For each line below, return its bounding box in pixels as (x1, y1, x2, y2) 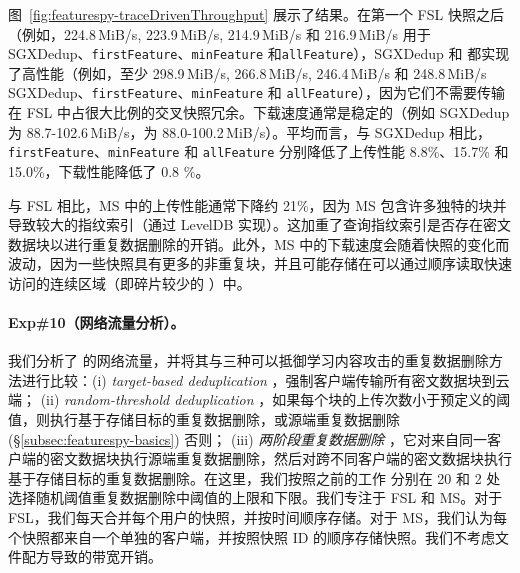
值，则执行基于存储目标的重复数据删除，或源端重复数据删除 (8, 409, 400, 430)
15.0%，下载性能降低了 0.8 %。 (8, 160, 210, 181)
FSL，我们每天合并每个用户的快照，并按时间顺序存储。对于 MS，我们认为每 (8, 507, 507, 528)
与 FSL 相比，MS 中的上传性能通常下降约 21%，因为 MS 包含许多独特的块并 (8, 194, 507, 215)
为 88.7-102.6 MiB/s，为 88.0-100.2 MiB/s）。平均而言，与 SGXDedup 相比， (8, 121, 492, 142)
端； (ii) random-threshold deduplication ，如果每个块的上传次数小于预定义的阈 (8, 389, 511, 410)
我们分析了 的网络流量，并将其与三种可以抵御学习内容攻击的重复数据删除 (8, 350, 489, 371)
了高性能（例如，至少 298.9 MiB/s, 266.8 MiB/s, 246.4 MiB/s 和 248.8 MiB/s (8, 62, 487, 83)
